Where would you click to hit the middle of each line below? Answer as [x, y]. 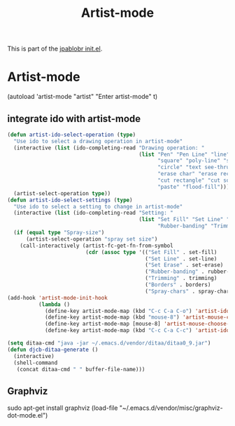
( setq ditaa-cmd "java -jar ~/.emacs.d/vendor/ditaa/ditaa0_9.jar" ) [109, 343]
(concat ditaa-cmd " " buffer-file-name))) [81, 369]
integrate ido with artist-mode [74, 118]
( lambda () [54, 304]
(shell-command [36, 363]
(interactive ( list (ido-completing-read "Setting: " [93, 213]
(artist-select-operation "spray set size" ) [92, 239]
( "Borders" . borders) [178, 285]
